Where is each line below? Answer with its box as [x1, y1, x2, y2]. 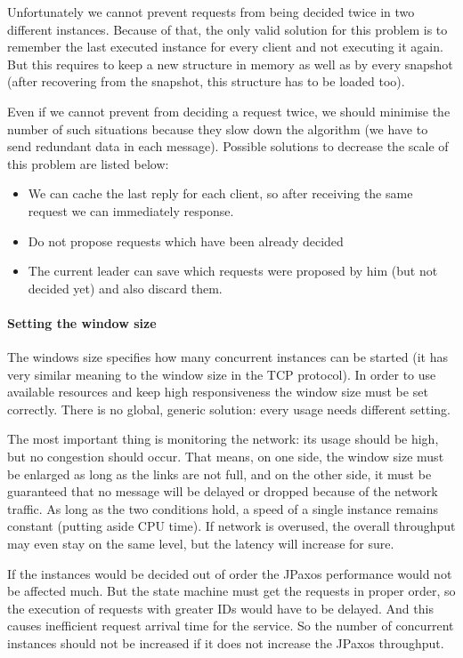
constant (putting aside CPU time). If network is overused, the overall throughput [7, 517, 456, 535]
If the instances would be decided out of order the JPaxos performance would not [7, 564, 452, 582]
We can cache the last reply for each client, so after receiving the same [28, 184, 413, 203]
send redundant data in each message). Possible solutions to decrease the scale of [7, 137, 449, 156]
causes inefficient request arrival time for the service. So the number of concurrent [7, 616, 454, 635]
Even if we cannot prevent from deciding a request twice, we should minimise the [7, 101, 451, 120]
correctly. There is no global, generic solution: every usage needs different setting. [7, 399, 451, 418]
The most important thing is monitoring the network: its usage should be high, [7, 429, 439, 448]
